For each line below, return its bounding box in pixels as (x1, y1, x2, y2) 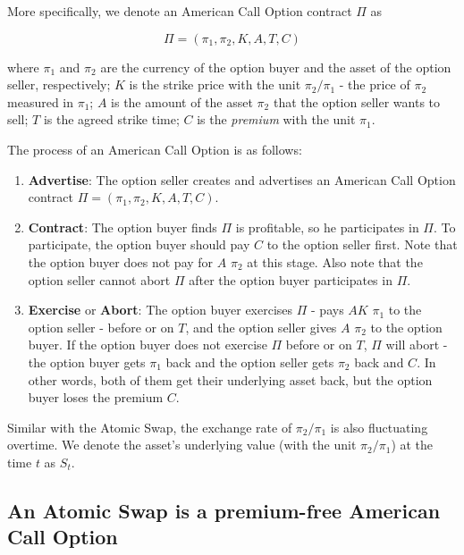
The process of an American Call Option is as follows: (7, 139, 302, 158)
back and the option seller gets (165, 352, 334, 371)
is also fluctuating (330, 417, 428, 436)
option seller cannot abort (28, 270, 171, 289)
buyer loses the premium (28, 388, 164, 407)
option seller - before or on (28, 317, 174, 336)
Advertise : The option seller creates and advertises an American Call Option (28, 170, 456, 189)
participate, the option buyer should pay (28, 235, 250, 254)
